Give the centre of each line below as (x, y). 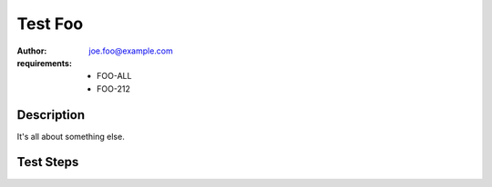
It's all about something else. (71, 136)
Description (51, 115)
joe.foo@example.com (131, 51)
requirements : (45, 63)
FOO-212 (114, 89)
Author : (32, 51)
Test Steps (48, 162)
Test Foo (50, 24)
